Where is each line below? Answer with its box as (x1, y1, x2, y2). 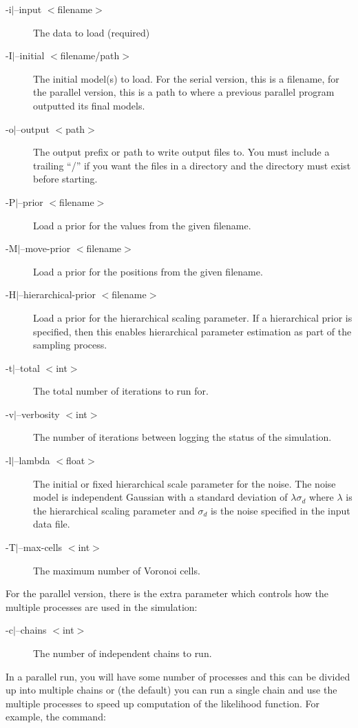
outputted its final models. (33, 98, 145, 112)
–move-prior (20, 241, 71, 256)
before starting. (33, 171, 98, 186)
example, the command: (6, 709, 106, 724)
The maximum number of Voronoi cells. (33, 563, 200, 577)
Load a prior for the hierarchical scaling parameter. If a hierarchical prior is (33, 310, 352, 324)
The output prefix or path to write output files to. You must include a (33, 145, 330, 159)
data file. (33, 517, 70, 531)
